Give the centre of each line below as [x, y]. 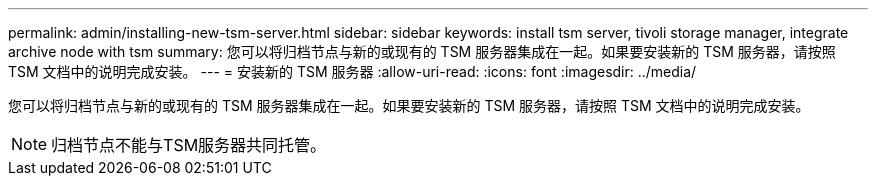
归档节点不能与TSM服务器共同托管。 [189, 145]
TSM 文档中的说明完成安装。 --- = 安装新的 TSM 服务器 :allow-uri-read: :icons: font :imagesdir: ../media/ [352, 71]
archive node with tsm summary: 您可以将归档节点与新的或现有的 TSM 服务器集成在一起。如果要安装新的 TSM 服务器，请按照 [422, 51]
